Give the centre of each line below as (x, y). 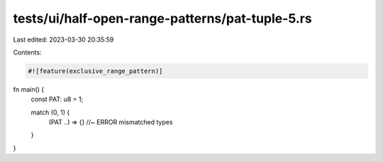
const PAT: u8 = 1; (57, 100)
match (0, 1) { (50, 112)
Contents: (27, 52)
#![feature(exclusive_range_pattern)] (95, 71)
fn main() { (29, 89)
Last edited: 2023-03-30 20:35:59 (63, 40)
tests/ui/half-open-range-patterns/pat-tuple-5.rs (162, 18)
